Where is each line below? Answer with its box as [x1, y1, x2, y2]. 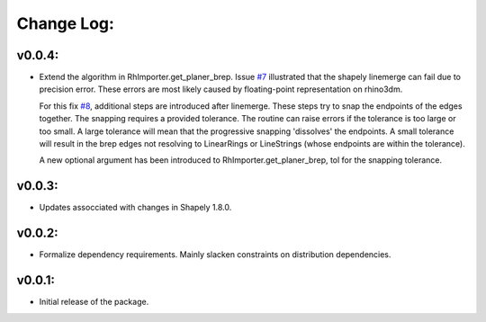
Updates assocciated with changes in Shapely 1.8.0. [39, 202, 232, 213]
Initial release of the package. [39, 297, 149, 308]
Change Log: [16, 13, 114, 33]
